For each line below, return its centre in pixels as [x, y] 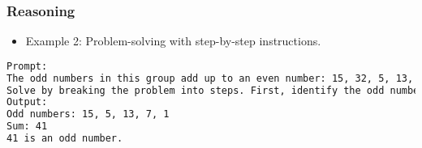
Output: [27, 102]
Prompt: [27, 66]
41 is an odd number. [65, 139]
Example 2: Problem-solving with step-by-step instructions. [173, 41]
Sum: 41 [27, 127]
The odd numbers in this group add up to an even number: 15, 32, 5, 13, [210, 78]
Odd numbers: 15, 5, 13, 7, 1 [88, 114]
